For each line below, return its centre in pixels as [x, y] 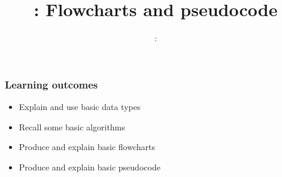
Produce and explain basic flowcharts [87, 147]
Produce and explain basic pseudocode [90, 167]
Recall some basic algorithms [72, 126]
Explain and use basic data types [80, 107]
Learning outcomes [51, 84]
